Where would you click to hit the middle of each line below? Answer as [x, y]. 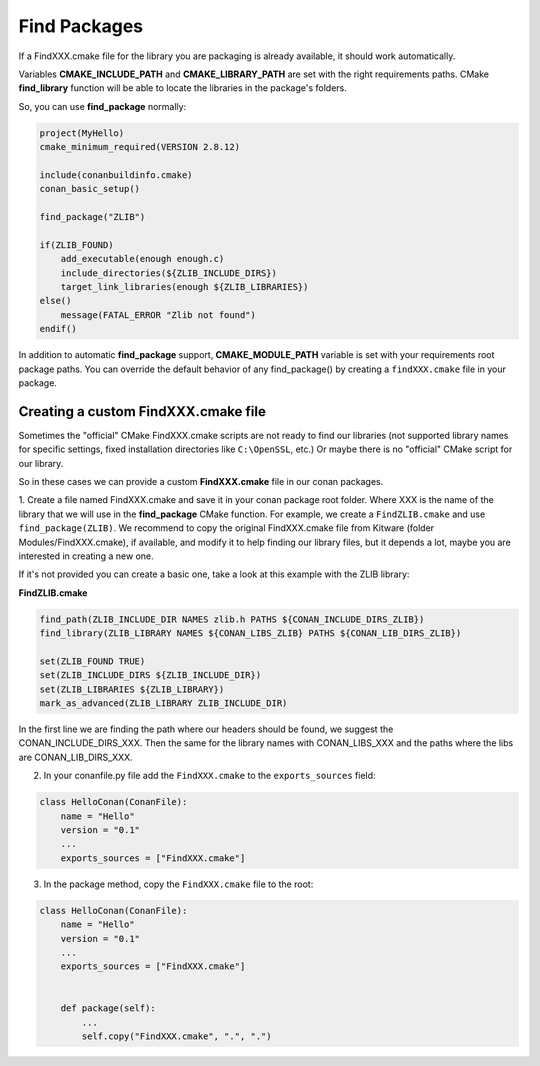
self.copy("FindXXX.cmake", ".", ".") [176, 1036]
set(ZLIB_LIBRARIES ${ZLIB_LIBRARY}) [132, 689]
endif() [58, 329]
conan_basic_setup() [89, 189]
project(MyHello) [82, 133]
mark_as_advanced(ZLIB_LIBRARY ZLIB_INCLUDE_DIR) [163, 703]
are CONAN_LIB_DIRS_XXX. [76, 757]
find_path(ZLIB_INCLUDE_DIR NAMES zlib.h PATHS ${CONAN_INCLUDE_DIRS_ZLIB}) [232, 619]
